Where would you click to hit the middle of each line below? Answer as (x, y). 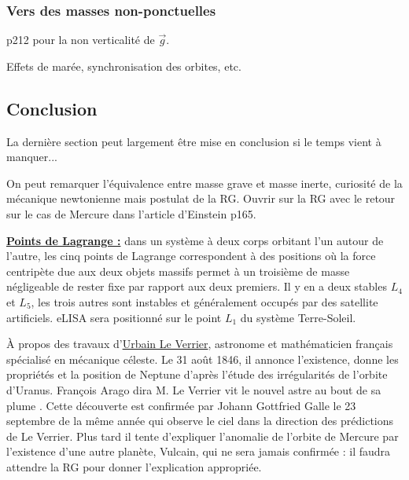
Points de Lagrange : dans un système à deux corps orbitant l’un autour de (195, 240)
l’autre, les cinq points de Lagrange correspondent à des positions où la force (191, 256)
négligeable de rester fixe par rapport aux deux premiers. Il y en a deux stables (197, 286)
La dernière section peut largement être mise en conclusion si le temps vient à (194, 141)
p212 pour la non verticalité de (81, 40)
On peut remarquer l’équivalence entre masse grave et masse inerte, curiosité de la (204, 183)
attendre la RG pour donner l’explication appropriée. (134, 466)
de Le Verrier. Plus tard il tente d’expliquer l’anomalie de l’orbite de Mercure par (203, 436)
